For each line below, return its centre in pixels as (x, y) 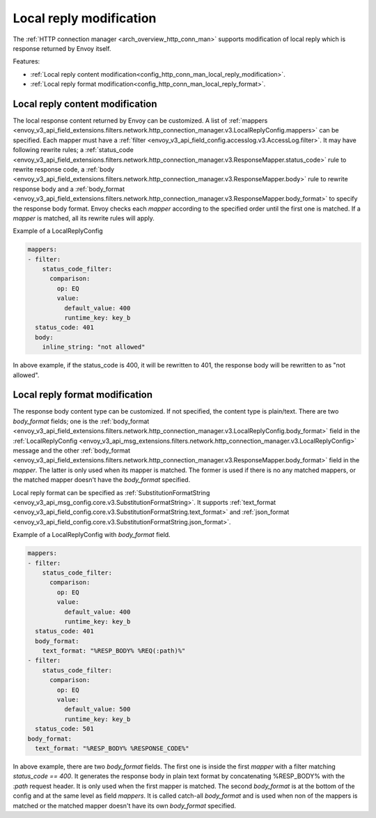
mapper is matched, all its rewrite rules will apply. (84, 218)
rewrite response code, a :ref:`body (64, 169)
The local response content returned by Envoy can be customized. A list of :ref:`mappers (140, 121)
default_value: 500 (97, 709)
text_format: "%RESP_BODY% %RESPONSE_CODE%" (112, 748)
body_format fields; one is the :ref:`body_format (81, 421)
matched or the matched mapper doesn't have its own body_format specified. (125, 805)
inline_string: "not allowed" (94, 347)
